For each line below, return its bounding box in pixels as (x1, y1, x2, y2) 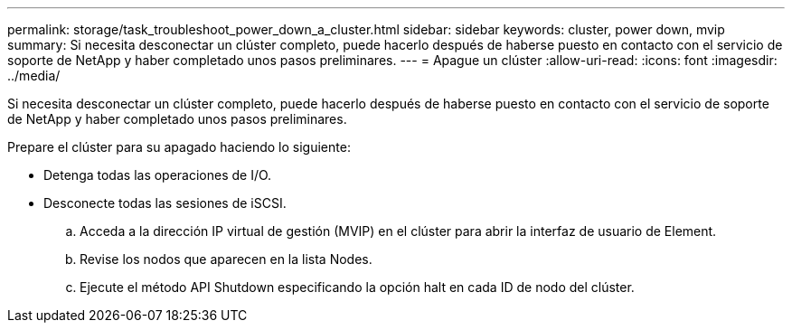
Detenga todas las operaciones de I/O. (43, 167, 272, 183)
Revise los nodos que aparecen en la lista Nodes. (80, 251, 372, 267)
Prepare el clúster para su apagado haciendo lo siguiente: (7, 139, 351, 155)
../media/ (7, 68, 61, 83)
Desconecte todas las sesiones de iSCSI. (43, 195, 287, 211)
